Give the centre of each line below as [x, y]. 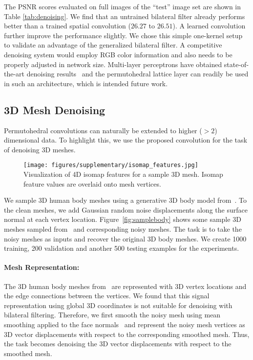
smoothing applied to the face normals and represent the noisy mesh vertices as [125, 324]
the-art [14, 74]
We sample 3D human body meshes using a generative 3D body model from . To [125, 200]
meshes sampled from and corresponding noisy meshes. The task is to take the [123, 228]
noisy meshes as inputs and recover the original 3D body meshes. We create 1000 [125, 238]
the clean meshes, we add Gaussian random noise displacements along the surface [126, 209]
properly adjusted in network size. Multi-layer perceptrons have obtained [113, 64]
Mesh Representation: [42, 267]
